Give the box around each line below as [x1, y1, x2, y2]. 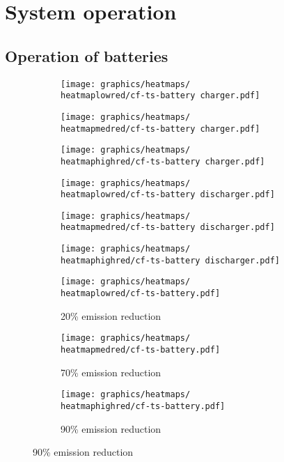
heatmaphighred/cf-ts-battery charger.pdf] [61, 156, 265, 167]
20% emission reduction [61, 308, 161, 323]
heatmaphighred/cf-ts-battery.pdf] [61, 401, 226, 411]
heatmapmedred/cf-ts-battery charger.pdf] [61, 123, 260, 134]
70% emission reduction [61, 364, 161, 379]
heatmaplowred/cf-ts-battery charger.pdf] [61, 91, 260, 101]
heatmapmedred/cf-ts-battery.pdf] [61, 345, 221, 355]
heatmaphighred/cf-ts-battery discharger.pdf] [61, 255, 280, 265]
